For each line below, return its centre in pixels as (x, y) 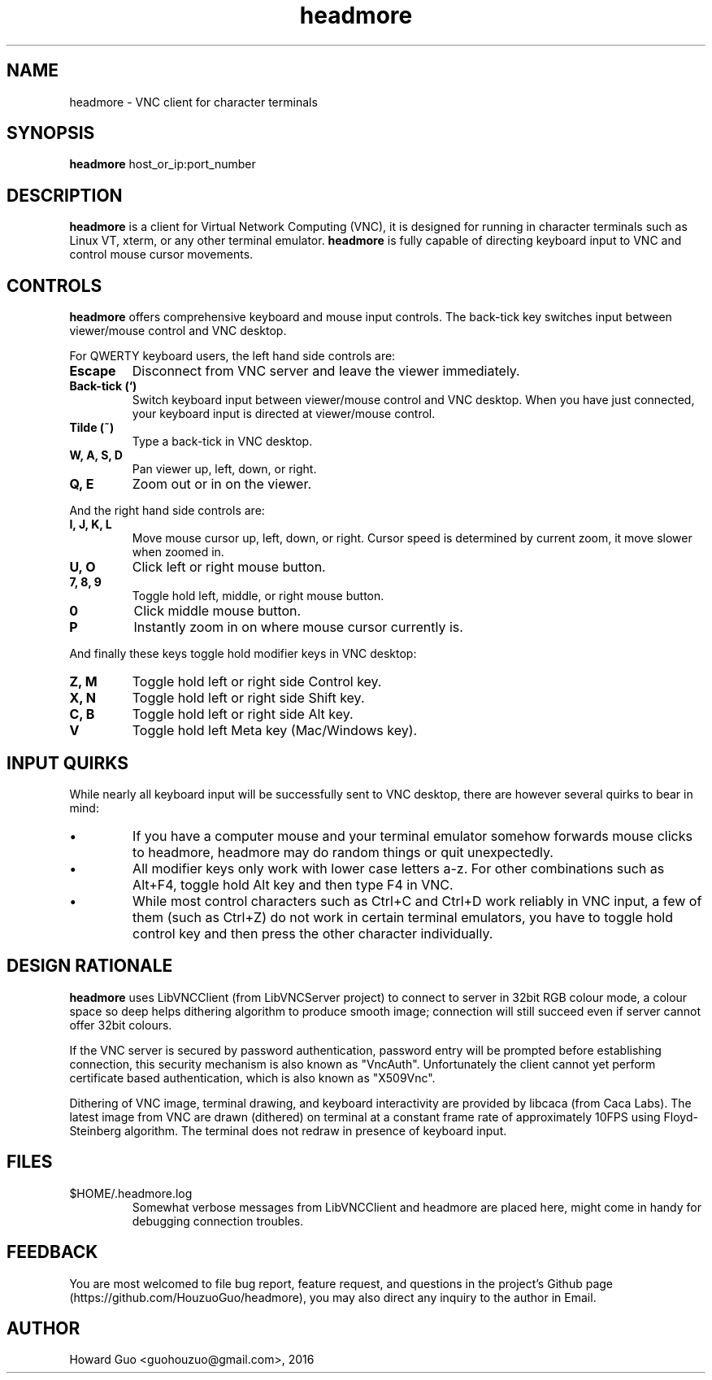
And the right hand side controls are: (167, 511)
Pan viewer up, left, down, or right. (224, 469)
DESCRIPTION (65, 195)
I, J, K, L (91, 525)
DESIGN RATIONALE (90, 966)
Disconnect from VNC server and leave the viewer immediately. (326, 371)
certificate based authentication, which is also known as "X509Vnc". (252, 1077)
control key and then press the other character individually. (313, 933)
